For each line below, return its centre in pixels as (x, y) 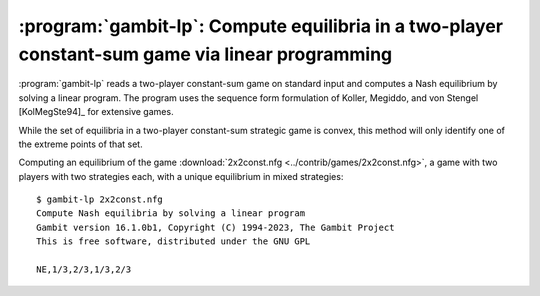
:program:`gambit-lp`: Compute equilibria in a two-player (261, 26)
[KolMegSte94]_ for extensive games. (96, 112)
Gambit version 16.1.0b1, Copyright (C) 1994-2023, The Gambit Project (215, 227)
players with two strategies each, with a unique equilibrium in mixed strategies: (181, 176)
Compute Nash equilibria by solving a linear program (170, 213)
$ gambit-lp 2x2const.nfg (100, 199)
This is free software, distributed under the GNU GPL (173, 241)
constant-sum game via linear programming (205, 54)
